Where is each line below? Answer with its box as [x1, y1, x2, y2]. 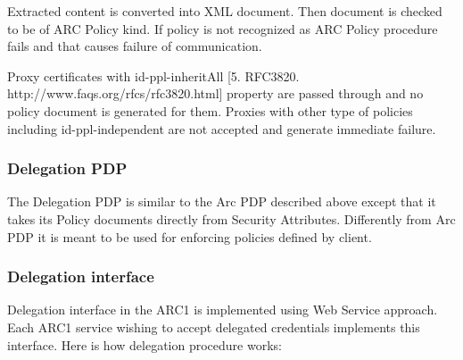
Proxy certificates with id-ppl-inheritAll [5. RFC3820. [7, 66, 300, 85]
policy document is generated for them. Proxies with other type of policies [7, 101, 413, 120]
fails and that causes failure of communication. [7, 37, 262, 55]
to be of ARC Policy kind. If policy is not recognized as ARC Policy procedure [7, 19, 438, 38]
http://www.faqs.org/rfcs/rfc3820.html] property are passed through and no [7, 84, 424, 103]
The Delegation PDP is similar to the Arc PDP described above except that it [7, 192, 436, 211]
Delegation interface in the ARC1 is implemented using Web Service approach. [7, 300, 438, 319]
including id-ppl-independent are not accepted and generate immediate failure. [7, 119, 436, 138]
